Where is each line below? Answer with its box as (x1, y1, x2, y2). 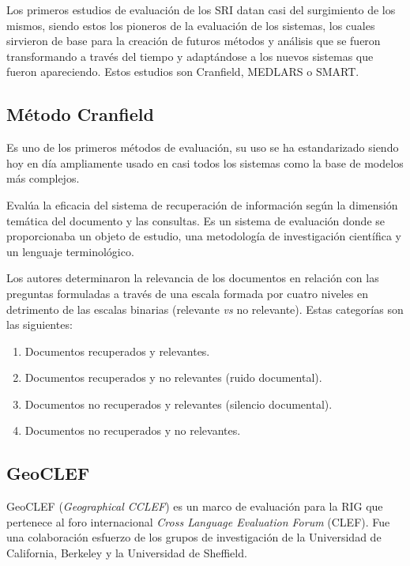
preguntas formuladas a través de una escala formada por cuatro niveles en (6, 285, 368, 301)
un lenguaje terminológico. (6, 243, 134, 259)
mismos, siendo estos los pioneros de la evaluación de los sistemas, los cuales (6, 17, 375, 33)
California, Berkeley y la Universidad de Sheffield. (6, 545, 247, 561)
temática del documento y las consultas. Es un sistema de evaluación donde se (6, 212, 386, 228)
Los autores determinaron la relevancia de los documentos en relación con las (6, 270, 379, 286)
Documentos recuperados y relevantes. (24, 342, 210, 359)
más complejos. (6, 170, 80, 187)
